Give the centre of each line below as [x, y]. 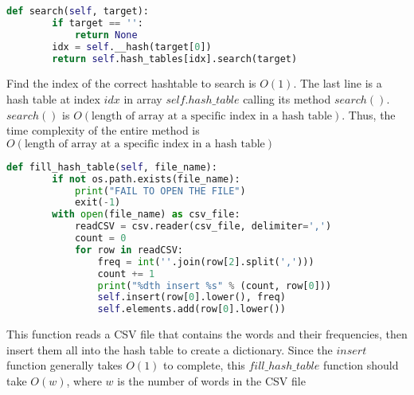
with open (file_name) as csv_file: [146, 215]
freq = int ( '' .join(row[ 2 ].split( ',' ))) [206, 262]
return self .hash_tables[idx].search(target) [175, 59]
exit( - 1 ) [98, 203]
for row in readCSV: [129, 250]
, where [84, 380]
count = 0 [100, 238]
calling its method [287, 98]
